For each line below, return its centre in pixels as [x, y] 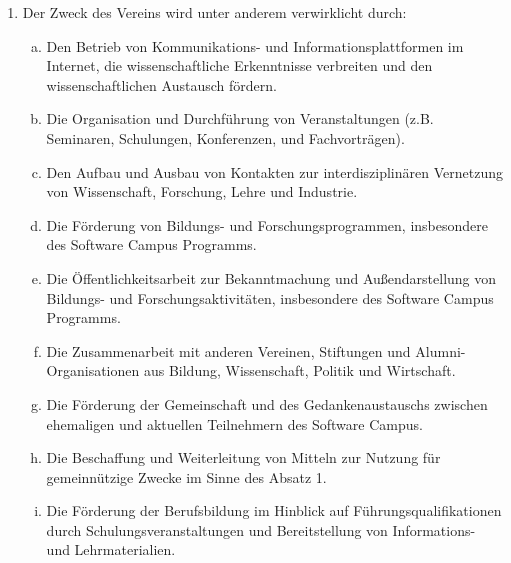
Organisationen [93, 370]
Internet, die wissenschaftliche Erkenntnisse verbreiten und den [239, 65]
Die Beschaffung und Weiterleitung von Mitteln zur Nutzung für [243, 457]
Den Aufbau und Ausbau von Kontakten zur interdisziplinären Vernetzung [274, 171]
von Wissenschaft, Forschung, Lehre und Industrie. [202, 191]
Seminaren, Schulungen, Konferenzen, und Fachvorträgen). [225, 137]
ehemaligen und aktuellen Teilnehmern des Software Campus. [234, 423]
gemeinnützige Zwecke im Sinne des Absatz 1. [186, 476]
